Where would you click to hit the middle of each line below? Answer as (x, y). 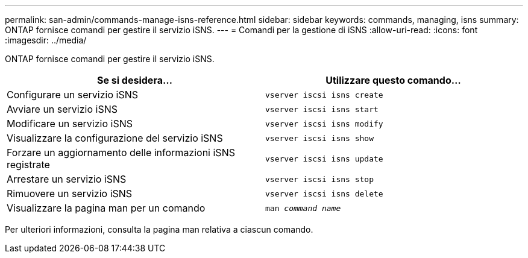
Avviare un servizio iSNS (62, 109)
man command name (303, 208)
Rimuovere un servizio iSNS (70, 193)
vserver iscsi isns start (322, 109)
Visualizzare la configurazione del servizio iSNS (115, 138)
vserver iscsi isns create (324, 95)
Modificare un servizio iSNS (70, 124)
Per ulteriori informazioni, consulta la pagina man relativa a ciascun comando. (159, 229)
